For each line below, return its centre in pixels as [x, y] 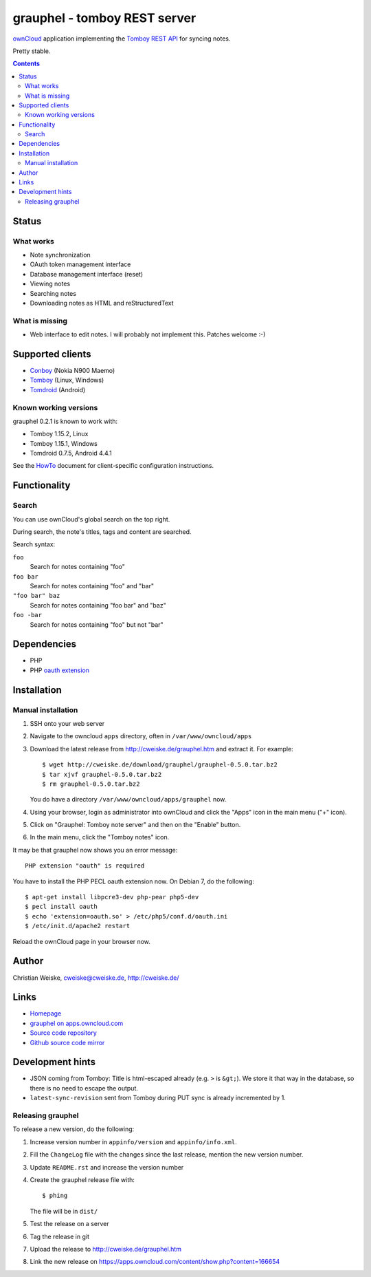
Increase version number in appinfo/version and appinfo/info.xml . [133, 1141]
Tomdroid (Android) [58, 389]
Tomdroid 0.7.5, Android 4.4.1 [71, 453]
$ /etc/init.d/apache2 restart [78, 926]
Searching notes [53, 293]
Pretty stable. [32, 51]
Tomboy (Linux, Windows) [67, 380]
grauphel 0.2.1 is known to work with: [65, 421]
